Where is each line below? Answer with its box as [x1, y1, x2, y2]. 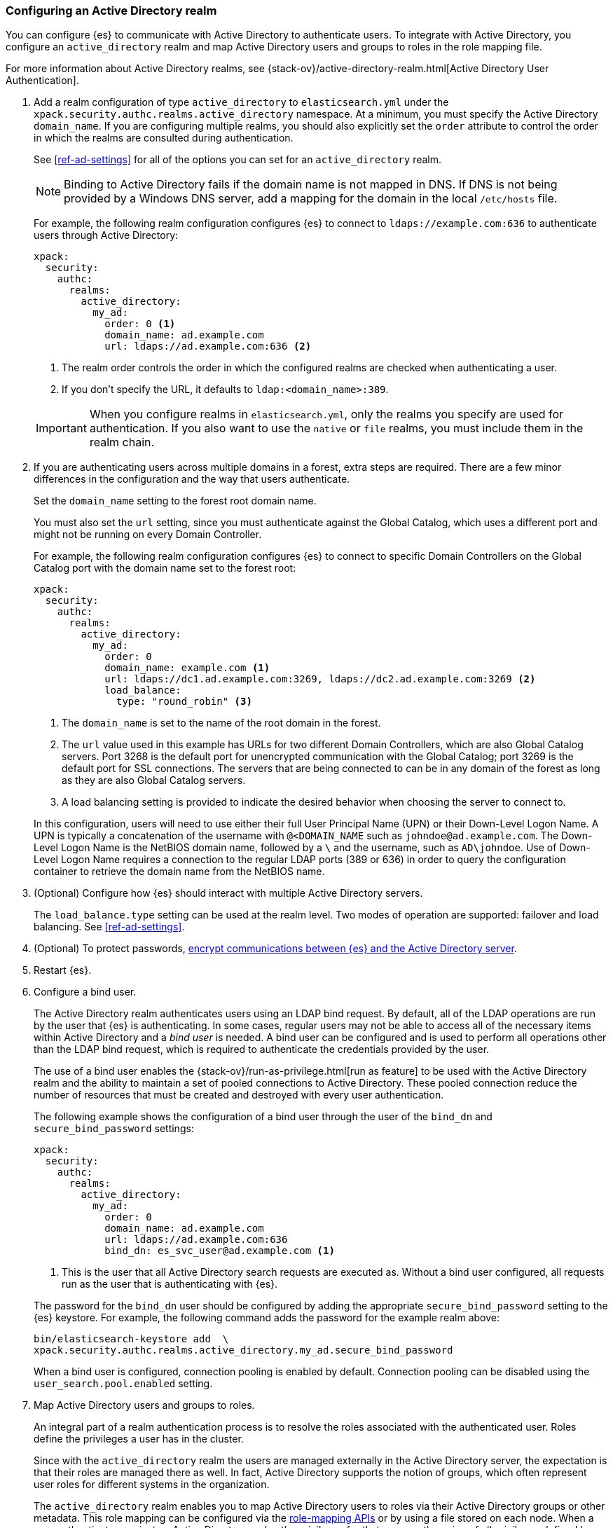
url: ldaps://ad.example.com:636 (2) [104, 340, 312, 352]
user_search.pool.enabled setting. [34, 1377, 213, 1390]
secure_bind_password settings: [34, 1122, 194, 1135]
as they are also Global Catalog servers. [62, 774, 246, 787]
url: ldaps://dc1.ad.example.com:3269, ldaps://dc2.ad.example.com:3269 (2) [104, 673, 536, 685]
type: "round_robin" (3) [116, 696, 252, 708]
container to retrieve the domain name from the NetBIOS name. [34, 865, 325, 878]
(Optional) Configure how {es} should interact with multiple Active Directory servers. [34, 887, 423, 900]
